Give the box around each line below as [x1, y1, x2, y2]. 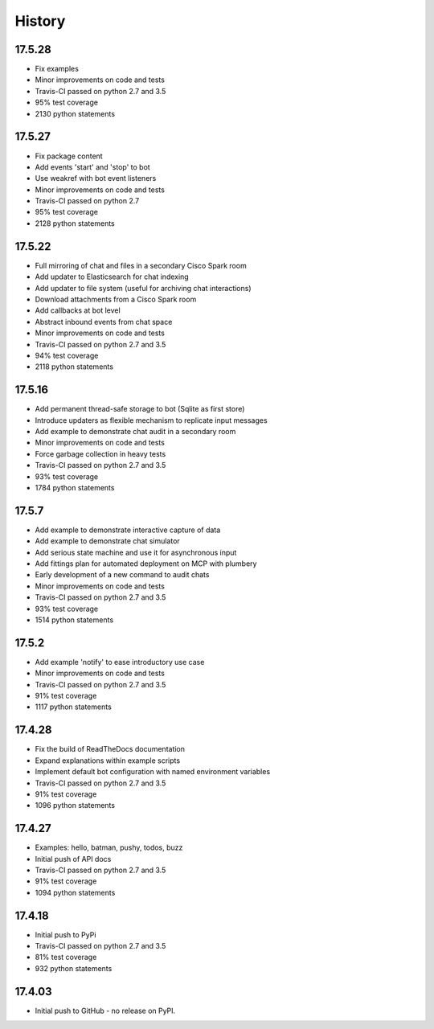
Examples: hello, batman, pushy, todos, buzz [35, 842, 183, 852]
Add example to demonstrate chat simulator [35, 536, 180, 546]
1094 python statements [35, 888, 116, 897]
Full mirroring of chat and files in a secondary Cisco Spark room [35, 260, 247, 270]
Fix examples [35, 64, 80, 74]
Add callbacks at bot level [35, 305, 121, 315]
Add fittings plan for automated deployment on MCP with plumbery [35, 559, 257, 568]
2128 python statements [35, 218, 116, 228]
